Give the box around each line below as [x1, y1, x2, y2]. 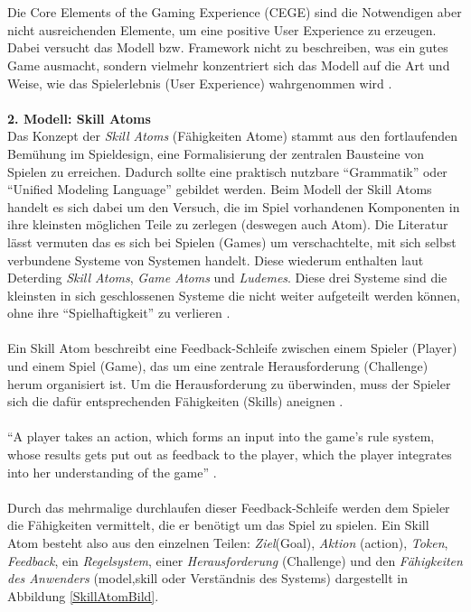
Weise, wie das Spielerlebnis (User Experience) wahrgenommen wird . [7, 73, 392, 92]
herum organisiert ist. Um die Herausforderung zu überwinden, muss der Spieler [7, 374, 451, 393]
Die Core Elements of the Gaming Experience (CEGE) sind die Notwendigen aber [7, 3, 462, 22]
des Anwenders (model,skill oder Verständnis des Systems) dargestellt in [7, 569, 408, 588]
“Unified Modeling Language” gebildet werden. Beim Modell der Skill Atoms [7, 180, 432, 199]
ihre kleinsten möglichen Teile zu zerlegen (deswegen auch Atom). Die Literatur [7, 215, 448, 234]
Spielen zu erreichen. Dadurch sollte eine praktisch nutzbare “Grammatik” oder [7, 162, 447, 181]
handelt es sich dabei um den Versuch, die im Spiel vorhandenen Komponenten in [7, 197, 460, 216]
